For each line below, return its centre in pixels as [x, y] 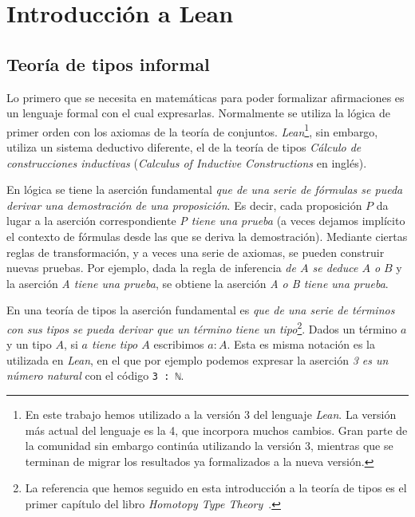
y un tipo [29, 344]
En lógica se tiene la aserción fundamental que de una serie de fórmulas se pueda [205, 189]
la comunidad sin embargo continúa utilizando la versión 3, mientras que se [209, 446]
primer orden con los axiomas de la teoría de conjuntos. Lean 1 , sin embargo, [192, 130]
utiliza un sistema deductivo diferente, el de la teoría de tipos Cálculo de [184, 147]
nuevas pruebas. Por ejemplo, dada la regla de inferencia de [151, 268]
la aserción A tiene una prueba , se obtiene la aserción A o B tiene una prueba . [198, 283]
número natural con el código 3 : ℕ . [95, 375]
